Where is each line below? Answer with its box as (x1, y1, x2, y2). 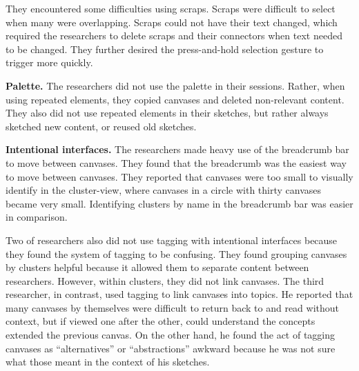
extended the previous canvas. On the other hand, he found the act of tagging (6, 328, 336, 342)
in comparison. (6, 210, 68, 224)
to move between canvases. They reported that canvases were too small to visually (6, 169, 353, 183)
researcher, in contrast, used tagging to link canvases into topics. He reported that (6, 287, 353, 301)
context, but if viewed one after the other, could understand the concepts (6, 314, 316, 328)
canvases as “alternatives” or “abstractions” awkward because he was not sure (6, 341, 336, 355)
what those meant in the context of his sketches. (6, 354, 210, 369)
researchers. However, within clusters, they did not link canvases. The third (6, 273, 324, 288)
